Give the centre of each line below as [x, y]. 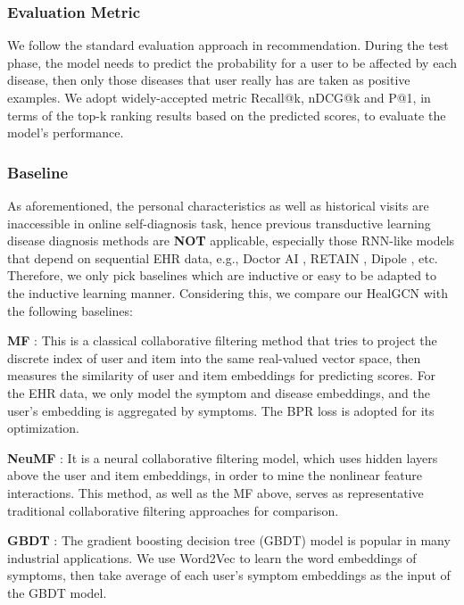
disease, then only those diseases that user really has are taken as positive [209, 80]
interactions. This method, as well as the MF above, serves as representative [215, 492]
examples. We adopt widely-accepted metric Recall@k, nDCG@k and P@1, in [219, 97]
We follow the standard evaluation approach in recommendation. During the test [228, 45]
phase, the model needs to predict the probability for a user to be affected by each [232, 62]
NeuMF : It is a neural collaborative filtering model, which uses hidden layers [223, 457]
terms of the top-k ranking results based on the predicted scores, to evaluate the [227, 115]
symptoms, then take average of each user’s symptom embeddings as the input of [229, 575]
